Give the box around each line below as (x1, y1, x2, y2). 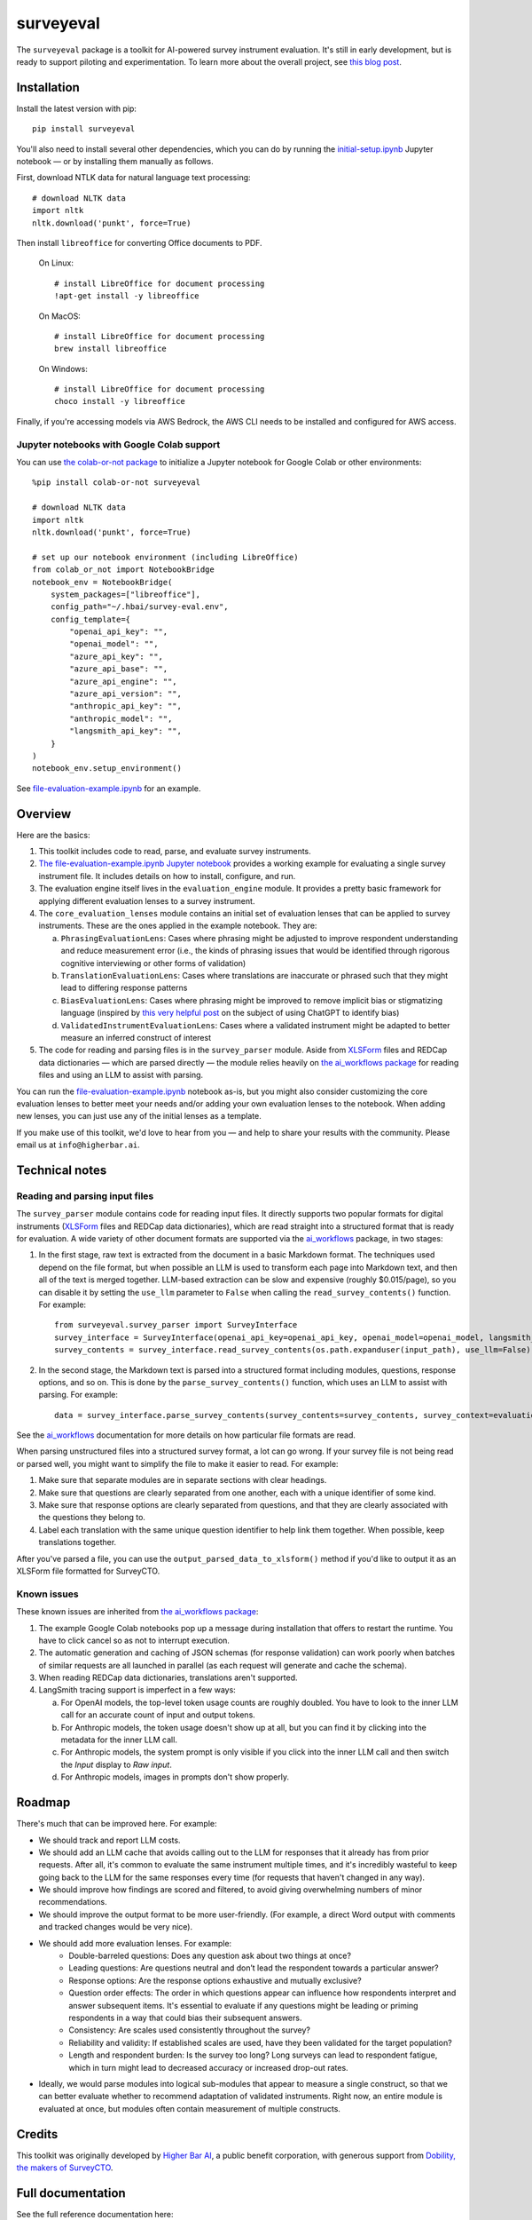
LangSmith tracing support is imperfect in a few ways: (38, 1685, 237, 1695)
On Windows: (38, 363, 88, 374)
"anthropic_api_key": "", (69, 702, 182, 711)
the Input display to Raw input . (60, 1759, 172, 1770)
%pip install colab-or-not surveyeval (32, 478, 201, 488)
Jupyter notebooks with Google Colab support (16, 438, 221, 450)
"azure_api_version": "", (69, 689, 182, 699)
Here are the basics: (16, 829, 90, 840)
